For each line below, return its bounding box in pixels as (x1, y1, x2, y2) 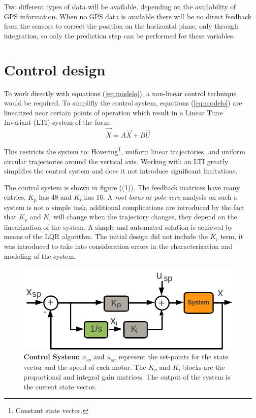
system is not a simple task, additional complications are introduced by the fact (4, 202, 245, 212)
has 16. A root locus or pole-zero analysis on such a (84, 192, 237, 202)
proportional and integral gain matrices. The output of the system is (24, 371, 230, 382)
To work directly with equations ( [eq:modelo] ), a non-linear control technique (4, 88, 237, 98)
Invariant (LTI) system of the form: (4, 117, 111, 127)
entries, (4, 192, 26, 202)
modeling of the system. (4, 250, 76, 261)
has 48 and (39, 192, 72, 202)
